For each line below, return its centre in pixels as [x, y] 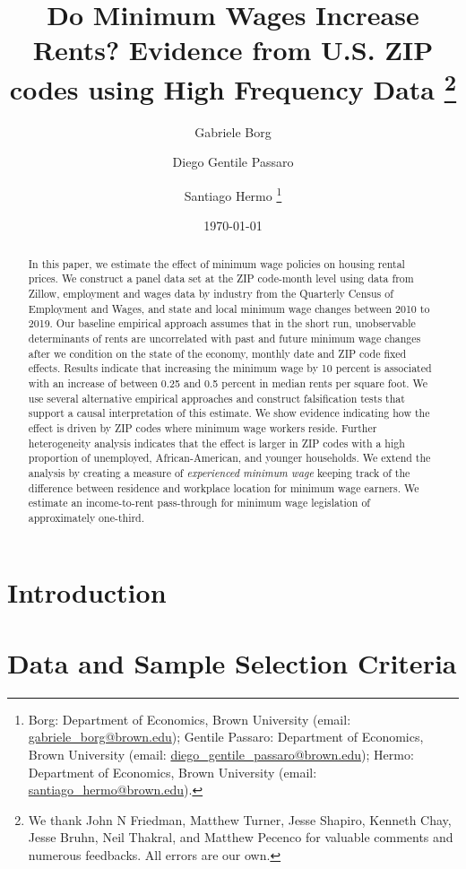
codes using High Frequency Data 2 [233, 87]
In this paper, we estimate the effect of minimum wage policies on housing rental [216, 263]
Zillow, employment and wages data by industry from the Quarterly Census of [211, 293]
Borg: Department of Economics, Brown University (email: [190, 719]
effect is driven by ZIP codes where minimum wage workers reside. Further [203, 427]
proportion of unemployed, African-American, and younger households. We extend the [229, 458]
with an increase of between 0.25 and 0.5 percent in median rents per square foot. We [228, 382]
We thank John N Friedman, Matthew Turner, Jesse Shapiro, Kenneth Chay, [240, 819]
